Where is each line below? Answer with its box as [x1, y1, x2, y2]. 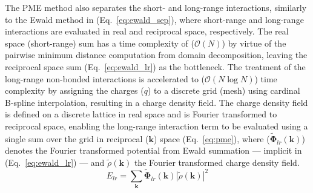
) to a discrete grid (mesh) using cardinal [147, 84, 300, 97]
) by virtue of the [222, 36, 286, 49]
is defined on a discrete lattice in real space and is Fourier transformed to [5, 108, 277, 120]
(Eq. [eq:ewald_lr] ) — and [5, 155, 105, 168]
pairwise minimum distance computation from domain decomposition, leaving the [5, 48, 308, 61]
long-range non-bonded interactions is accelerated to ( [5, 72, 205, 85]
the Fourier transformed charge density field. [134, 155, 300, 168]
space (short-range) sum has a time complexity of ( [5, 36, 195, 49]
